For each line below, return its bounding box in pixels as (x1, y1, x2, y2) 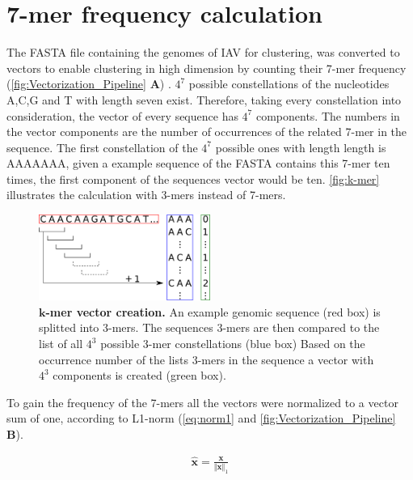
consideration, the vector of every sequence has (6, 107, 238, 124)
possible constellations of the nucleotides (188, 75, 390, 92)
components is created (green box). (53, 367, 226, 384)
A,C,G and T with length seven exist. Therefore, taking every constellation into (6, 91, 402, 108)
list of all (39, 335, 83, 352)
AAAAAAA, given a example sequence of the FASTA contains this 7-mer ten (6, 155, 390, 172)
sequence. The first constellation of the (6, 138, 198, 155)
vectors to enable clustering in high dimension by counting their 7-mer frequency (6, 59, 407, 76)
